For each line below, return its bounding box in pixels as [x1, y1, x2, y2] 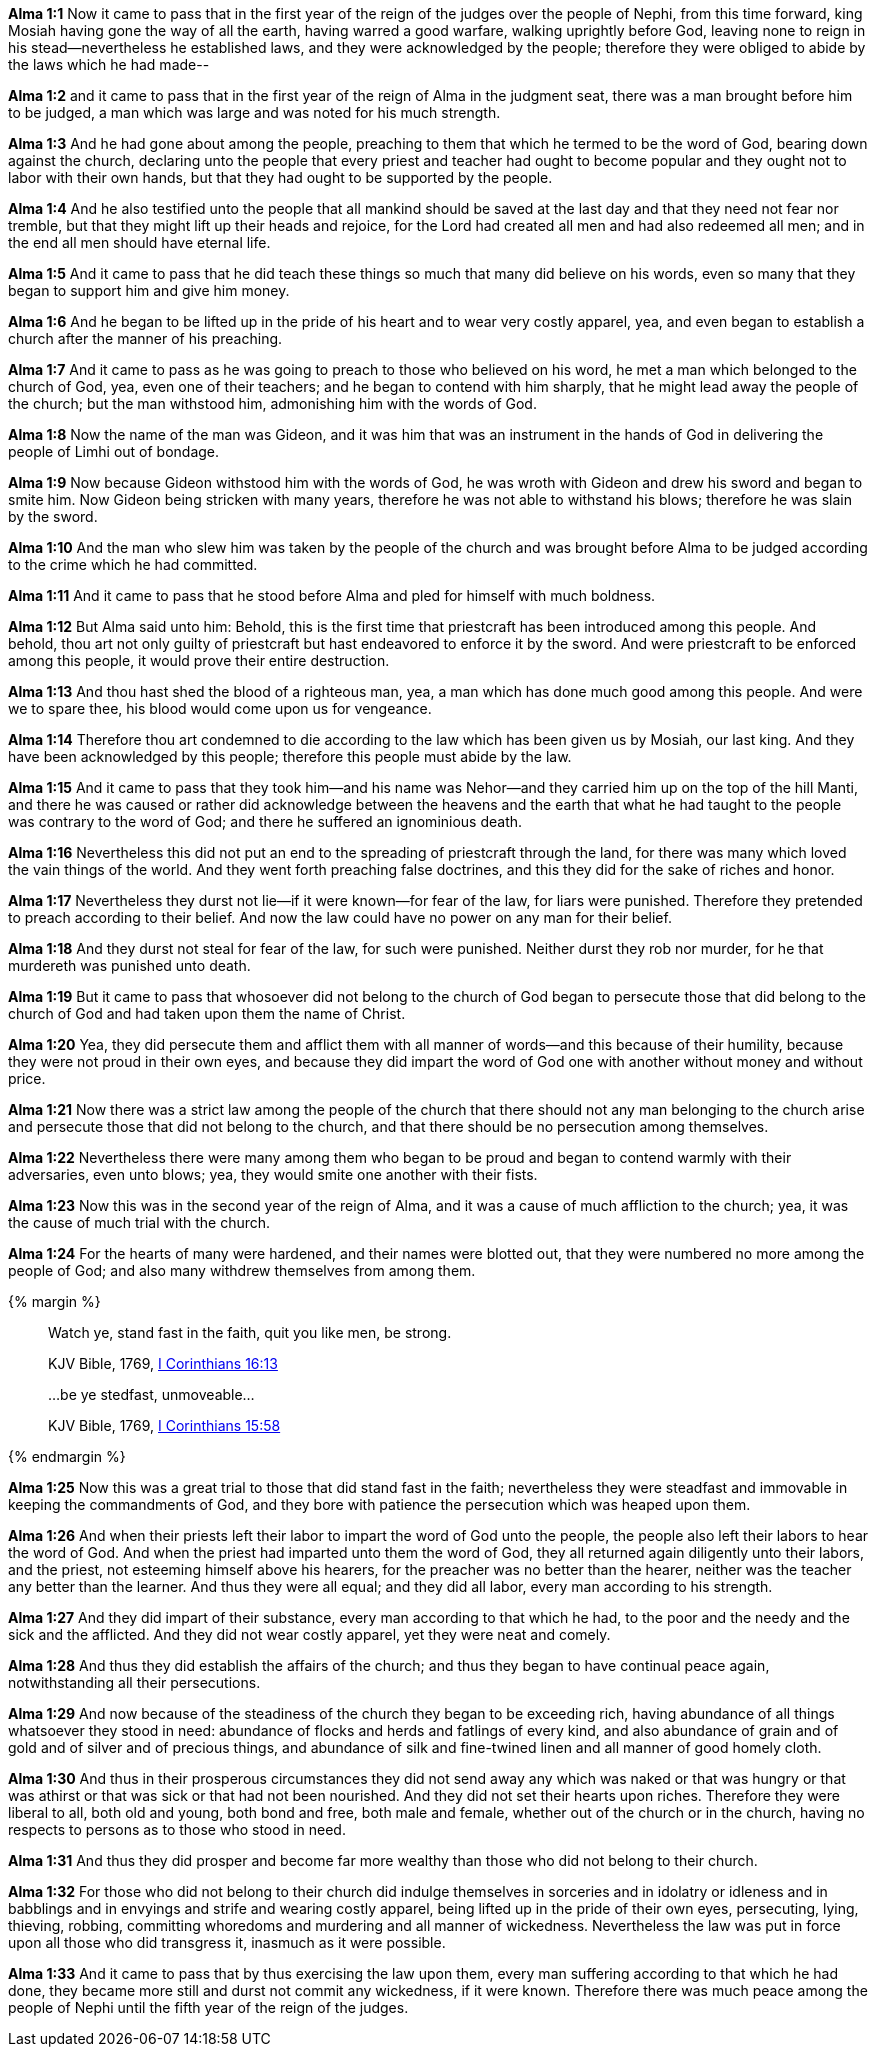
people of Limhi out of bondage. [8, 443, 220, 460]
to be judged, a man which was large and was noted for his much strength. [8, 104, 501, 121]
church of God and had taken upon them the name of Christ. [8, 1005, 406, 1022]
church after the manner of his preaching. [8, 330, 283, 347]
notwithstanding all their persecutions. [8, 1674, 261, 1691]
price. [8, 1070, 46, 1087]
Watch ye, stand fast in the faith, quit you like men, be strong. [48, 1324, 452, 1341]
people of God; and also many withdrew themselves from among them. [8, 1262, 476, 1279]
